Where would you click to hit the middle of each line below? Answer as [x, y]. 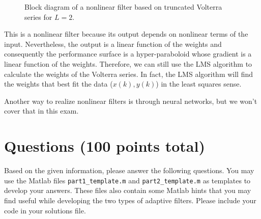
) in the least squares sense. [199, 84]
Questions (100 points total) [105, 146]
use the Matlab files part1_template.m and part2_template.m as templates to [127, 180]
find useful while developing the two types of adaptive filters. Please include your [130, 200]
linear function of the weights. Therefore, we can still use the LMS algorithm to [128, 63]
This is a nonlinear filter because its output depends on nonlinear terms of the [126, 34]
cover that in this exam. [41, 111]
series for [38, 17]
